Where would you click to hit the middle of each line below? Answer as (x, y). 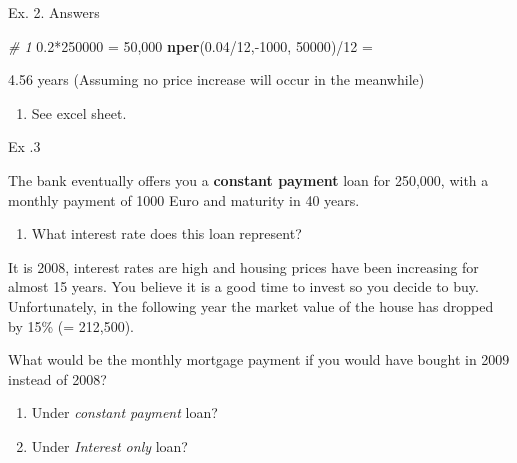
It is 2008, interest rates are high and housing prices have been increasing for (243, 266)
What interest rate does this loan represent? (166, 233)
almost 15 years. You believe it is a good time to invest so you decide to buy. (243, 286)
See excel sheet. (79, 112)
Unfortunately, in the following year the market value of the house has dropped (251, 305)
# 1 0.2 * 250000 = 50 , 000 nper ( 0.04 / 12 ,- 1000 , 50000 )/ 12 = (190, 45)
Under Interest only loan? (109, 445)
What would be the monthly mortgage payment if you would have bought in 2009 (259, 359)
